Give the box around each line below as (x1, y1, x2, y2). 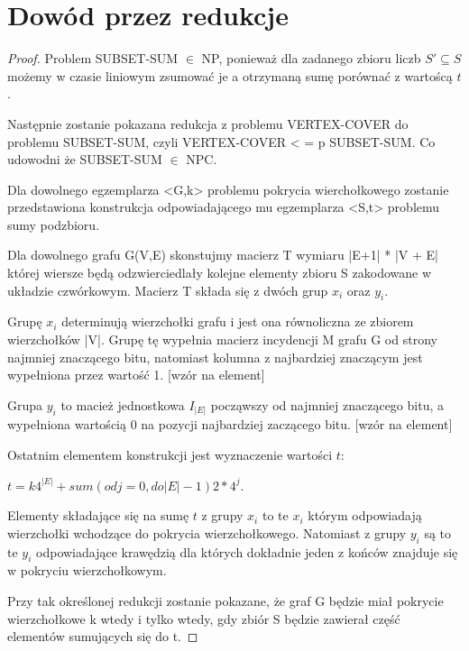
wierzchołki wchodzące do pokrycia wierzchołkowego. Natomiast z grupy (7, 523, 407, 542)
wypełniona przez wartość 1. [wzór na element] (7, 365, 265, 384)
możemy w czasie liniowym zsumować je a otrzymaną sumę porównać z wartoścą (7, 66, 453, 85)
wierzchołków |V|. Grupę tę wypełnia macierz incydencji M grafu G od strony (7, 330, 437, 349)
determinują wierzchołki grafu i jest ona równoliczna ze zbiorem (61, 312, 414, 331)
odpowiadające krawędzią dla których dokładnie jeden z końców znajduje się (36, 542, 458, 561)
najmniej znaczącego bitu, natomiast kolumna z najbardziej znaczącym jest (7, 347, 423, 366)
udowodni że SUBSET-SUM (7, 150, 162, 169)
